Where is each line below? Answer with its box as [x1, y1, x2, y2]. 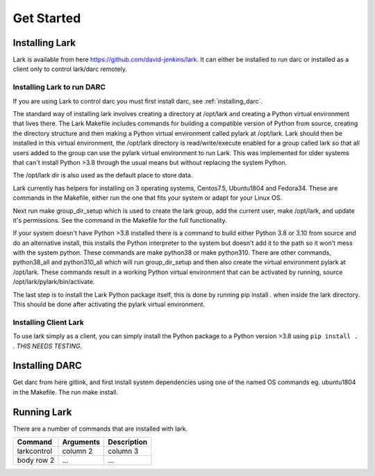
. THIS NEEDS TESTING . [12, 342, 83, 350]
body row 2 [17, 456, 55, 466]
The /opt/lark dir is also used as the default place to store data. [12, 171, 193, 180]
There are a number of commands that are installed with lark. [12, 425, 187, 433]
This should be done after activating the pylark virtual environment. [12, 300, 205, 309]
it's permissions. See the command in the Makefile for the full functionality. [12, 216, 227, 224]
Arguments [62, 437, 101, 447]
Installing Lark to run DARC [12, 82, 106, 92]
